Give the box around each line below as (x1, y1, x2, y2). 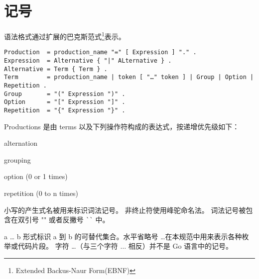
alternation (4, 138, 37, 148)
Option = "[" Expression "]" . (4, 98, 126, 106)
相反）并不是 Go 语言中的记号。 (128, 241, 233, 251)
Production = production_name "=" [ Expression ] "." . (4, 49, 197, 56)
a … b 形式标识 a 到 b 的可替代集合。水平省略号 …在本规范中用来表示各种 (4, 231, 242, 241)
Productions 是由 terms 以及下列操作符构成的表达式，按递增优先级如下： (4, 121, 240, 131)
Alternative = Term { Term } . (4, 65, 108, 73)
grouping (4, 154, 31, 165)
